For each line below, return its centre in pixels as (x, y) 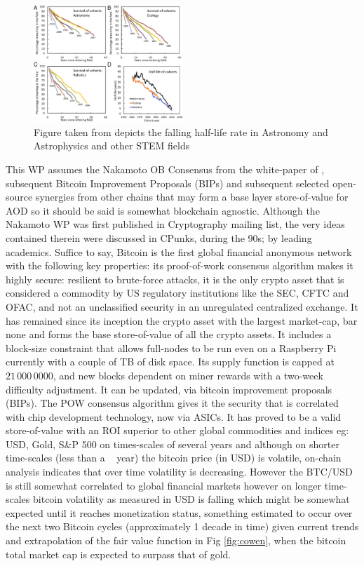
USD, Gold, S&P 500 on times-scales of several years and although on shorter (173, 444)
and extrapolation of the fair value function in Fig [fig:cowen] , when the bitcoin (176, 540)
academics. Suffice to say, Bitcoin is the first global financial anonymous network (179, 251)
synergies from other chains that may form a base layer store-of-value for (192, 197)
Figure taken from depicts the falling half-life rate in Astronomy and (181, 132)
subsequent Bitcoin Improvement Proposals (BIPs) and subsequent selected (168, 183)
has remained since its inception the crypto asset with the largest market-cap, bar (182, 320)
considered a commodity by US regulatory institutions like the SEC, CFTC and (177, 293)
